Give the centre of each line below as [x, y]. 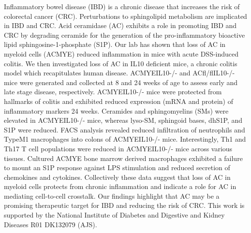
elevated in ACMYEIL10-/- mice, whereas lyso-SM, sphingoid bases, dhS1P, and [123, 120]
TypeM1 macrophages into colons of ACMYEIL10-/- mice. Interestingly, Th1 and [125, 139]
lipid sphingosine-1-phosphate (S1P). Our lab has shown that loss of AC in [115, 44]
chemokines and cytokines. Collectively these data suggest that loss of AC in [117, 177]
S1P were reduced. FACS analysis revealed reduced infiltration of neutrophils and [125, 129]
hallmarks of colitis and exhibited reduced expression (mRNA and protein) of [118, 101]
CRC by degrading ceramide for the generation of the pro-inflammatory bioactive [125, 35]
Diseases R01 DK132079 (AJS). [51, 224]
